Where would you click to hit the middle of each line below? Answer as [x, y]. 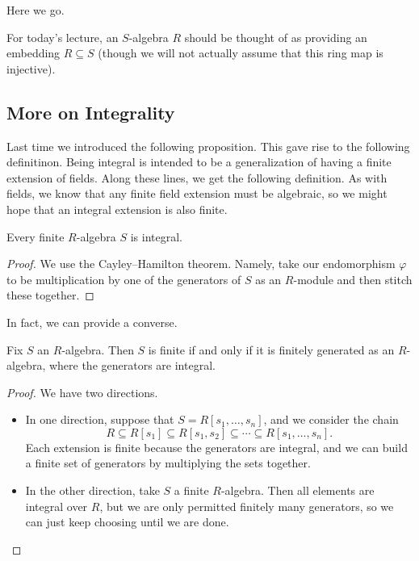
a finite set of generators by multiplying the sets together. [168, 463]
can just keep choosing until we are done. [127, 522]
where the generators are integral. [132, 365]
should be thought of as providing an [276, 37]
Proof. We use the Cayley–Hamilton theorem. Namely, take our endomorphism [201, 264]
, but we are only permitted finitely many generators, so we [247, 506]
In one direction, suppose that [100, 419]
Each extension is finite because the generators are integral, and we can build [216, 447]
